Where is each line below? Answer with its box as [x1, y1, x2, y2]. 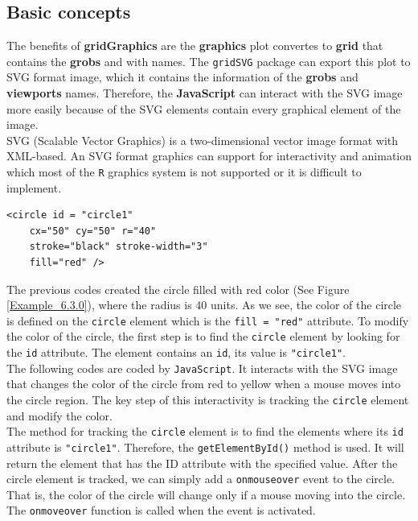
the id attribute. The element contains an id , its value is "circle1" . [6, 344, 346, 361]
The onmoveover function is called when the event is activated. [6, 502, 316, 519]
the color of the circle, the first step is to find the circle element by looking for [6, 328, 400, 345]
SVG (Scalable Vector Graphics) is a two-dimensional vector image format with [6, 131, 399, 148]
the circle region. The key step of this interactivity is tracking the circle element [6, 391, 409, 408]
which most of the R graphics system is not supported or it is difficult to [6, 163, 362, 180]
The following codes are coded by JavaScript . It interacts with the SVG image [6, 359, 398, 376]
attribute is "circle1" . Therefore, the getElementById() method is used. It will [6, 438, 404, 455]
